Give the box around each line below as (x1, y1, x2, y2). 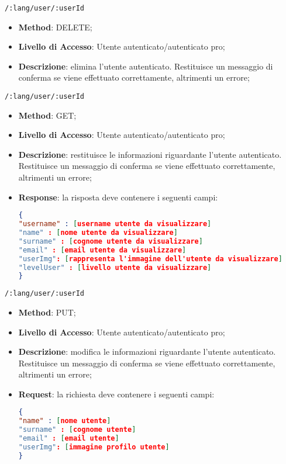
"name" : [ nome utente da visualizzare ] (18, 228, 178, 237)
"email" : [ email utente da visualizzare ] (18, 245, 187, 254)
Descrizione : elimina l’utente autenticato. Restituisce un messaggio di (18, 60, 273, 72)
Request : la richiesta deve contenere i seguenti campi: (18, 387, 215, 400)
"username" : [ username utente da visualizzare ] (18, 220, 212, 228)
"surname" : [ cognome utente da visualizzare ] (18, 237, 203, 245)
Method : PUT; (18, 306, 76, 318)
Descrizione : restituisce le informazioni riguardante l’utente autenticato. (18, 148, 282, 160)
